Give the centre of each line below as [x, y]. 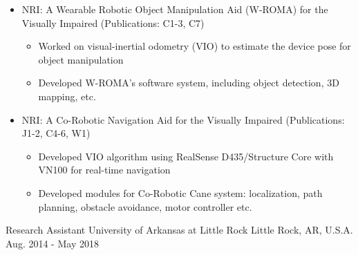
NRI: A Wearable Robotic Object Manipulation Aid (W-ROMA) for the [175, 9]
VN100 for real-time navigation [104, 170]
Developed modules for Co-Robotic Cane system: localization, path [180, 192]
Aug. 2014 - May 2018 [52, 243]
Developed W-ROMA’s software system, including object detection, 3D [189, 83]
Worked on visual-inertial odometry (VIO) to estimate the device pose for [195, 46]
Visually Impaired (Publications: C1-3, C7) [113, 22]
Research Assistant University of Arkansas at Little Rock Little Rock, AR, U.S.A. [179, 230]
